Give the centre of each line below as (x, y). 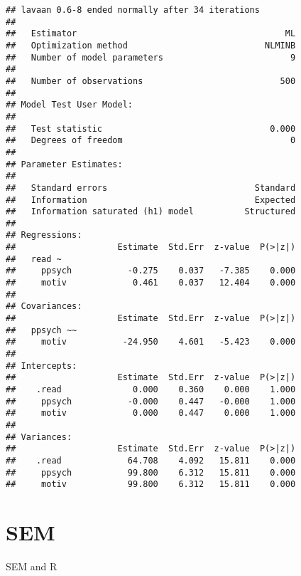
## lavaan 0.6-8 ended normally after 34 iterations (133, 10)
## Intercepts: (42, 366)
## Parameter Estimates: (64, 164)
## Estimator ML (151, 34)
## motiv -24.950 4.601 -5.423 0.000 (151, 342)
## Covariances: (44, 307)
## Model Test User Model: (69, 105)
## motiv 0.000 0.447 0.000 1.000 (151, 413)
